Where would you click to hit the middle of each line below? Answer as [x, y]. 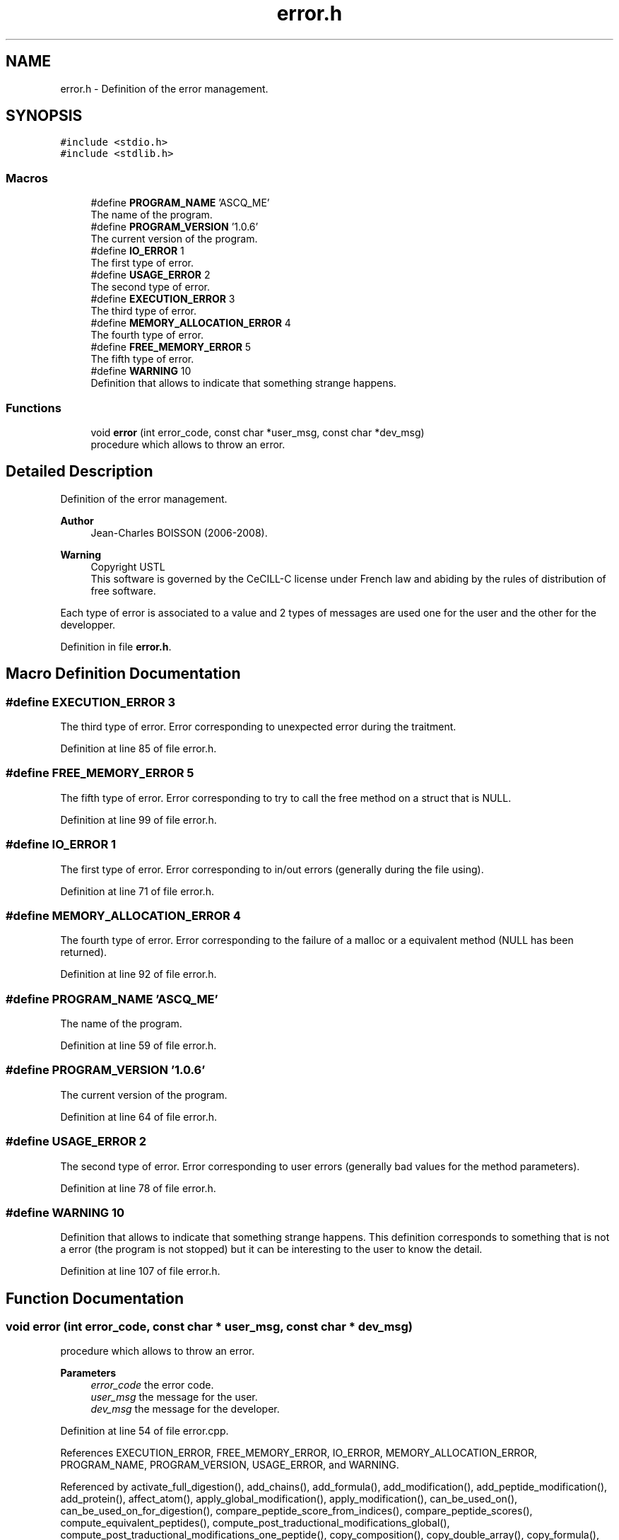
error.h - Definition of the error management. [164, 88]
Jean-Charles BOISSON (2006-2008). [179, 532]
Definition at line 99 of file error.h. [138, 819]
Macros [27, 178]
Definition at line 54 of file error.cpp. [145, 1431]
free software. [123, 590]
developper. [88, 624]
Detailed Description [79, 472]
